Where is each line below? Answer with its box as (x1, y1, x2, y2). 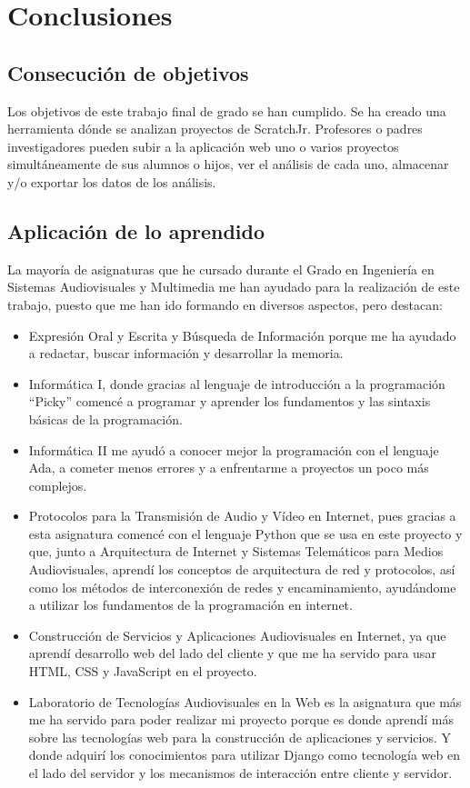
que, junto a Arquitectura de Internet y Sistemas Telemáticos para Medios (28, 542, 444, 561)
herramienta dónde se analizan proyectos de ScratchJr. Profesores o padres (7, 119, 423, 138)
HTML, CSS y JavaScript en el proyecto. (28, 662, 257, 681)
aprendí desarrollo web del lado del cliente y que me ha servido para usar (28, 643, 436, 663)
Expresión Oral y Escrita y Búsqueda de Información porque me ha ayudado (28, 325, 456, 344)
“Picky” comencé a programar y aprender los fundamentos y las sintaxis (28, 392, 431, 411)
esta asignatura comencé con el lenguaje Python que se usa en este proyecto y (28, 524, 463, 543)
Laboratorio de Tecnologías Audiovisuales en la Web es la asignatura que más (28, 692, 462, 711)
